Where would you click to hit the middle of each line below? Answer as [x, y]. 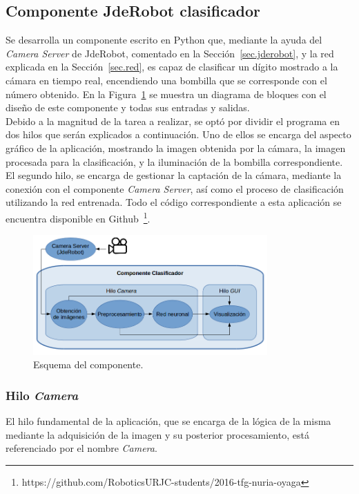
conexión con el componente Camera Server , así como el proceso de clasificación [175, 188]
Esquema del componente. [88, 364]
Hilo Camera [42, 395]
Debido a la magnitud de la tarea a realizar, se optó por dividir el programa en [173, 121]
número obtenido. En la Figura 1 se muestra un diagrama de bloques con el [166, 94]
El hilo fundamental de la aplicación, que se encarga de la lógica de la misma [168, 421]
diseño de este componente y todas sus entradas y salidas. [128, 107]
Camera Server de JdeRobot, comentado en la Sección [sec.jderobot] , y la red [170, 53]
